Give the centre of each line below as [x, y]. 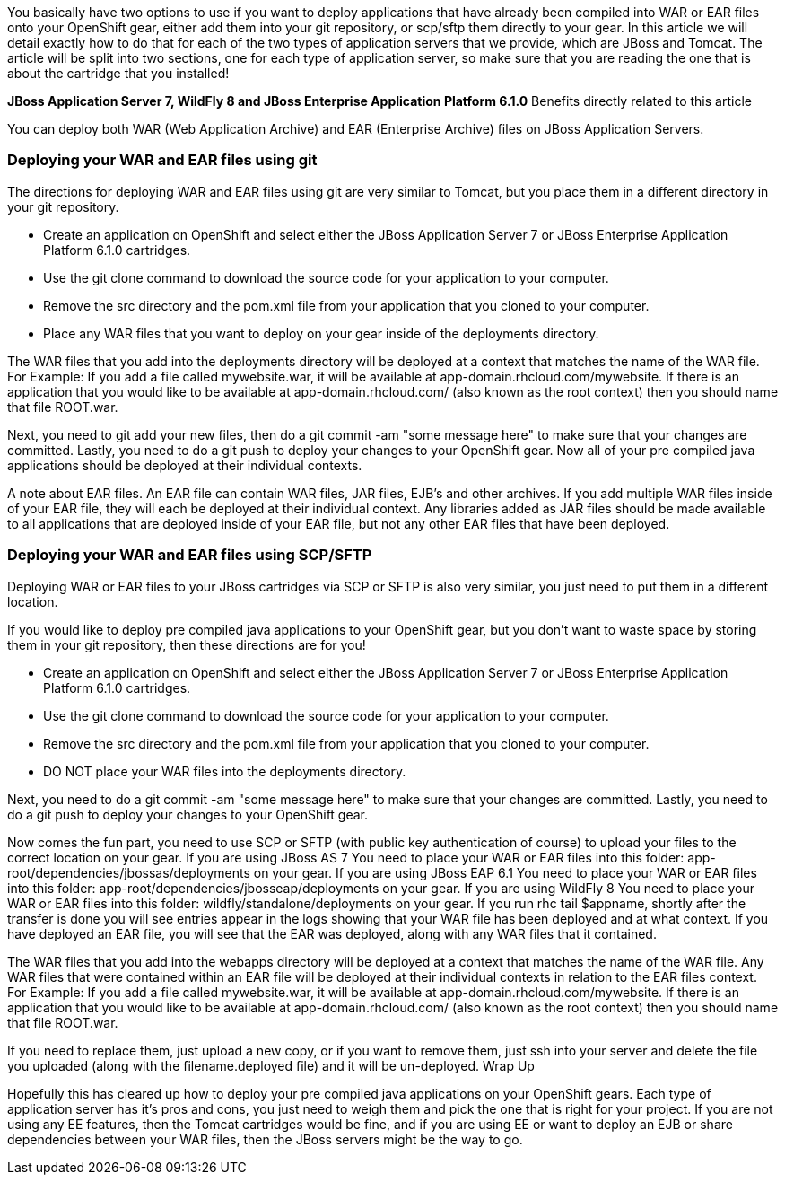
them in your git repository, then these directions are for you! [187, 644]
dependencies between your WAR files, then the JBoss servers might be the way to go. [265, 1139]
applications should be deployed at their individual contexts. [185, 465]
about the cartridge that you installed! [118, 73]
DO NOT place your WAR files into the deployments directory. [225, 771]
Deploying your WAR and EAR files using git [162, 160]
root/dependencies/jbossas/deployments [129, 872]
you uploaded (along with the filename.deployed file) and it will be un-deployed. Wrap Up [271, 1065]
